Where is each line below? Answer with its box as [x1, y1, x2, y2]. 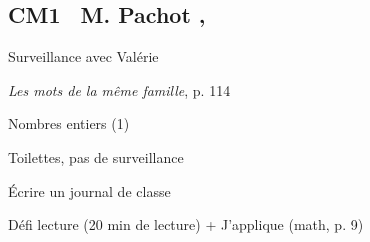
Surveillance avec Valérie [8, 46, 159, 67]
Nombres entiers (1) [8, 113, 130, 134]
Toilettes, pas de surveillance [8, 146, 184, 167]
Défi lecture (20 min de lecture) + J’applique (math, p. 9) [8, 214, 364, 235]
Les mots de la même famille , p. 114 [8, 79, 231, 100]
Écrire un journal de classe [8, 180, 171, 201]
